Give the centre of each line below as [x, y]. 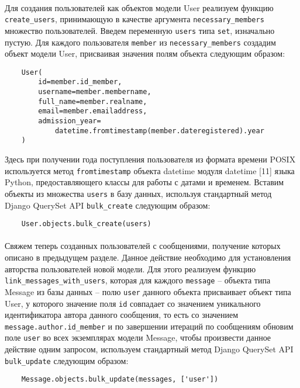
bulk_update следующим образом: [67, 360]
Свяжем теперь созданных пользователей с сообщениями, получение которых [143, 246]
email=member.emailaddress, [93, 111]
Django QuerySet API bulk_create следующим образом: [108, 205]
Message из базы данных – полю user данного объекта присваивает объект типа [148, 291]
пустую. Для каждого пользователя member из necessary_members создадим [140, 42]
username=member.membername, [95, 92]
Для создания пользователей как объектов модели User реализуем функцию [139, 7]
